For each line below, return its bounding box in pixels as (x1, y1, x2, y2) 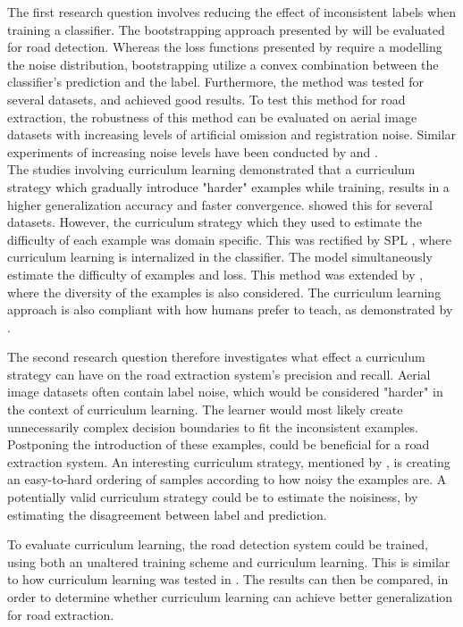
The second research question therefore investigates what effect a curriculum (7, 347, 425, 366)
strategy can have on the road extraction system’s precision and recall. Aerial (7, 364, 431, 383)
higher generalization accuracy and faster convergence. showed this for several (7, 195, 433, 213)
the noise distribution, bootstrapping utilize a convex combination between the (7, 54, 439, 73)
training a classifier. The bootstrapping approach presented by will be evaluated (7, 20, 445, 38)
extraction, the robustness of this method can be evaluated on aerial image (7, 107, 417, 126)
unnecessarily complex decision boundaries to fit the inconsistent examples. (7, 417, 418, 436)
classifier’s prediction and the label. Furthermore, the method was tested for (7, 72, 424, 91)
